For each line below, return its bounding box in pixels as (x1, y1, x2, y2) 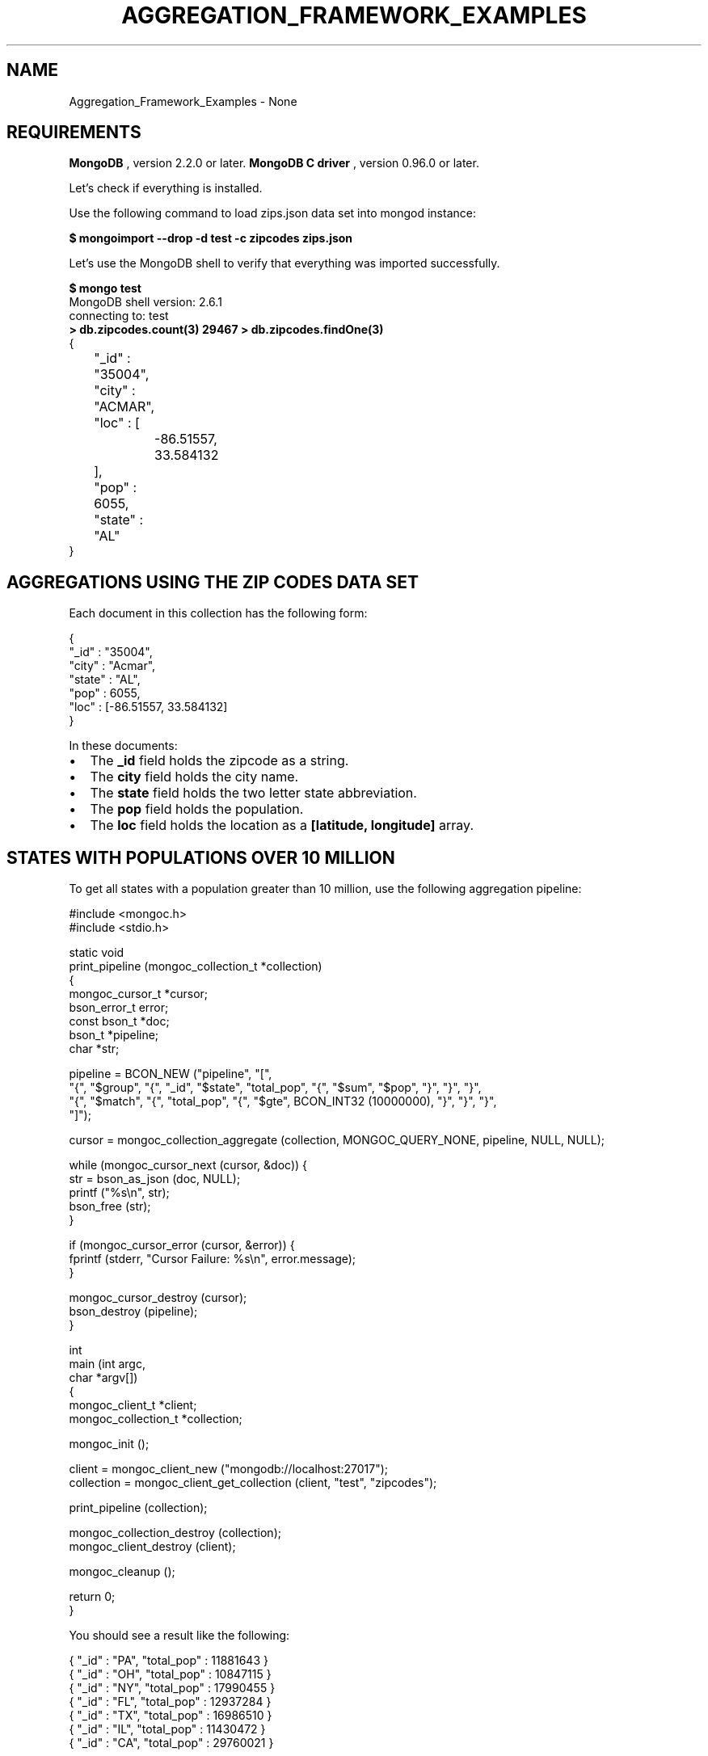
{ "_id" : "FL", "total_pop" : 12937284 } (69, 1695, 272, 1709)
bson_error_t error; (69, 1000, 169, 1015)
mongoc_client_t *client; (69, 1398, 197, 1413)
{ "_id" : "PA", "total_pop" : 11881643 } (69, 1653, 268, 1668)
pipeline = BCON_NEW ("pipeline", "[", (69, 1067, 272, 1081)
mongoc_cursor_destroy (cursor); (69, 1291, 247, 1305)
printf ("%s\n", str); (69, 1185, 170, 1200)
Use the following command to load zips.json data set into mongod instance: (69, 206, 476, 221)
